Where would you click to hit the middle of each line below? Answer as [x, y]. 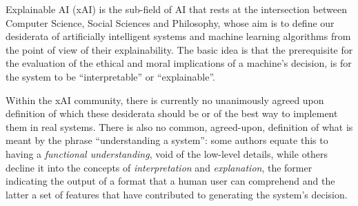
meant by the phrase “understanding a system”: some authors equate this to [167, 140]
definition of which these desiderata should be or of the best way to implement [172, 113]
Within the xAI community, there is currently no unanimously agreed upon [165, 100]
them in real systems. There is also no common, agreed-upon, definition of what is [179, 126]
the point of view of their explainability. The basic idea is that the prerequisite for [179, 49]
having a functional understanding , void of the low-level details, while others [167, 153]
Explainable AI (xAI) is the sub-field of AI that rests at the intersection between [176, 9]
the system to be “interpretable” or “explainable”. [110, 76]
